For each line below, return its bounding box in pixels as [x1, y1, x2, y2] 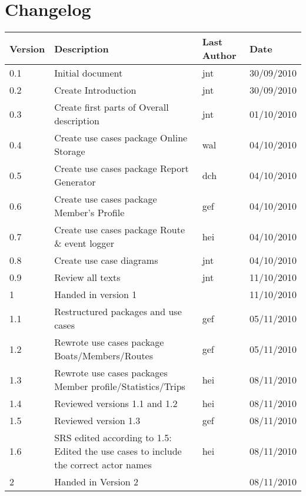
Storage [54, 144, 85, 158]
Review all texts [54, 270, 121, 285]
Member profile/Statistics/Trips [54, 379, 185, 394]
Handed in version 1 [54, 287, 137, 302]
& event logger [54, 236, 114, 250]
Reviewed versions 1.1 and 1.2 [54, 396, 178, 411]
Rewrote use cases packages [54, 366, 168, 380]
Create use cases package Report [54, 161, 189, 176]
